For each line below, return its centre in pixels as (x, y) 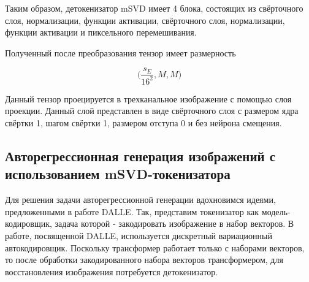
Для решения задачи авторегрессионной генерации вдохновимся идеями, (140, 200)
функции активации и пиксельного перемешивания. (101, 32)
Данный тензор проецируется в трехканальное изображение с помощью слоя (148, 98)
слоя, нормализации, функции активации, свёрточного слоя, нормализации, (145, 20)
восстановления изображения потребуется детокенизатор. (112, 271)
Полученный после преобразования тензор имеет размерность (120, 52)
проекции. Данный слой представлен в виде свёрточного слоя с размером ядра (152, 111)
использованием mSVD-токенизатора (118, 174)
